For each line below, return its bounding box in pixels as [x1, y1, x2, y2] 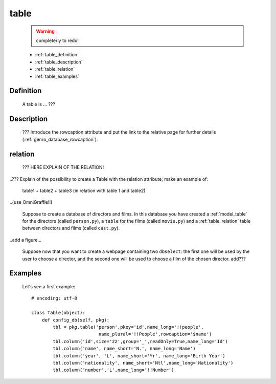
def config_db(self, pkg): [41, 317, 110, 323]
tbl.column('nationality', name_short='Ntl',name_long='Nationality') [53, 360, 234, 366]
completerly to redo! [36, 37, 79, 44]
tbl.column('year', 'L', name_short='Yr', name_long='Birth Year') [53, 353, 225, 358]
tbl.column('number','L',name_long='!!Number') [53, 367, 174, 373]
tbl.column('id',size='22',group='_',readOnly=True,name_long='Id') [53, 338, 228, 344]
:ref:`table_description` [35, 59, 83, 65]
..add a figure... [9, 237, 42, 243]
